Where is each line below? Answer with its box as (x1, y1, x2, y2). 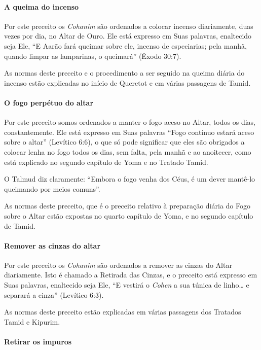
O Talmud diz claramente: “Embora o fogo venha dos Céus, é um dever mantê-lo (4, 173, 255, 184)
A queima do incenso (4, 1, 79, 12)
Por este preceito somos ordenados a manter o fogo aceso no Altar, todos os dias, (4, 117, 255, 127)
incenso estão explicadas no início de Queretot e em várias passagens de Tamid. (4, 77, 251, 88)
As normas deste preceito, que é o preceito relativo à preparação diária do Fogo (4, 200, 250, 211)
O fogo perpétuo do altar (4, 97, 94, 108)
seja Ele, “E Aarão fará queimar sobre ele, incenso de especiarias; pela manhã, (4, 40, 247, 51)
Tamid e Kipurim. (4, 316, 60, 327)
